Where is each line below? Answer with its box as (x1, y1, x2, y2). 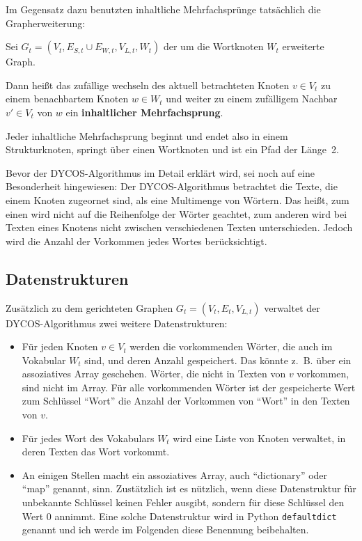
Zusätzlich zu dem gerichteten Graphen (6, 300, 173, 315)
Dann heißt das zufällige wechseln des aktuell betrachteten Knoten (6, 77, 290, 92)
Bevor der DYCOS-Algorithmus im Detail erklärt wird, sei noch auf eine (6, 165, 315, 180)
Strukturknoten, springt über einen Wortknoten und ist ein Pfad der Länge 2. (6, 142, 339, 157)
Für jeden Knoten (22, 339, 98, 354)
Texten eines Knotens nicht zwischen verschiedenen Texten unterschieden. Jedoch (6, 220, 353, 235)
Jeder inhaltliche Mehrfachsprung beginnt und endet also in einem (6, 128, 288, 143)
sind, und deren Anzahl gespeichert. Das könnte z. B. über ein (84, 352, 352, 367)
